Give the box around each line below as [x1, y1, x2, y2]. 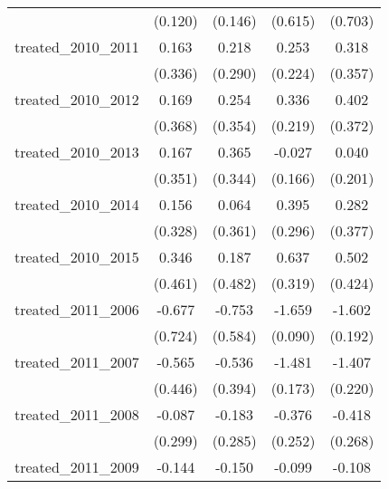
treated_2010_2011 [14, 36, 139, 57]
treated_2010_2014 [14, 194, 139, 215]
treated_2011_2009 [14, 456, 139, 477]
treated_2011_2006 [14, 299, 139, 320]
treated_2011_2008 [14, 404, 139, 425]
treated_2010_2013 [14, 141, 139, 162]
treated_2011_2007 [14, 351, 139, 372]
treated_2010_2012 [14, 89, 139, 110]
